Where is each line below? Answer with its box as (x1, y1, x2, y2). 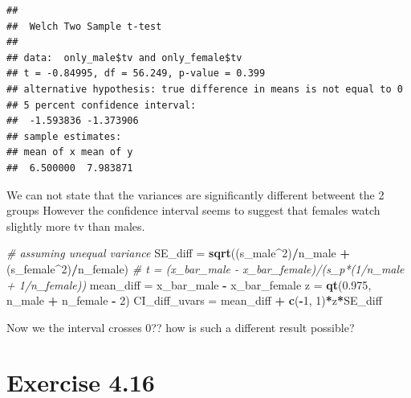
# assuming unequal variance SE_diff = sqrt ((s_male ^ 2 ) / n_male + (6, 244, 351, 261)
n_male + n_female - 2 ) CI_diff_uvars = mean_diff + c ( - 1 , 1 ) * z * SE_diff (6, 292, 382, 309)
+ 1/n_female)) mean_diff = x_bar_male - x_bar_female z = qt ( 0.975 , (6, 276, 372, 293)
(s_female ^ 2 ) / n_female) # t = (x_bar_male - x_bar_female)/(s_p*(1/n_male (6, 260, 405, 277)
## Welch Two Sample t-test (6, 20, 162, 32)
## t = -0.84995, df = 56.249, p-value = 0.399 (6, 68, 266, 80)
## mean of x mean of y (6, 146, 133, 158)
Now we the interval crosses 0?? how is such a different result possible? (6, 318, 355, 335)
